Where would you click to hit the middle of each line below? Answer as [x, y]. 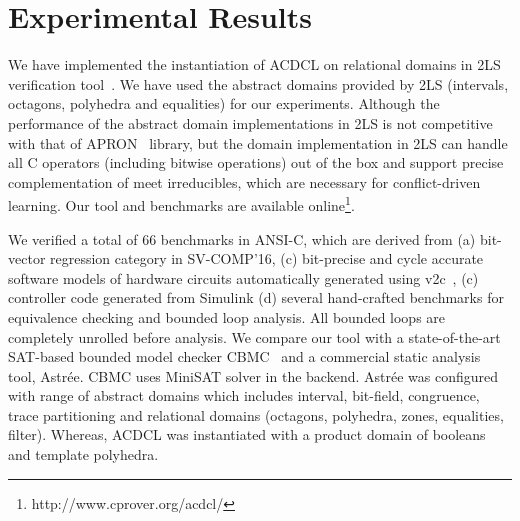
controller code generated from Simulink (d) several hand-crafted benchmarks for [256, 297]
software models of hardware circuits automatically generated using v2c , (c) [243, 277]
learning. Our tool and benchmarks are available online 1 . [181, 203]
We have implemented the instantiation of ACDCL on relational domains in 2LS [254, 64]
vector [27, 258]
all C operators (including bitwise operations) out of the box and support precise [256, 162]
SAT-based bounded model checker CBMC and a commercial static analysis [244, 356]
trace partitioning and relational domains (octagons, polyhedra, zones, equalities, [256, 414]
